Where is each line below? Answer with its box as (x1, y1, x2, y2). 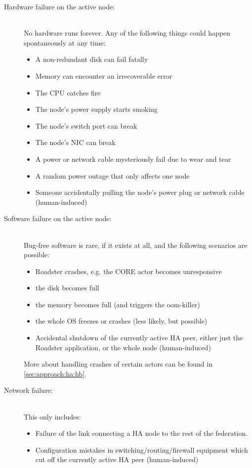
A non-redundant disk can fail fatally (35, 54, 148, 64)
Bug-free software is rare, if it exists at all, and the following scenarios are (24, 239, 248, 250)
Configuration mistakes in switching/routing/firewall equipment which (35, 444, 248, 455)
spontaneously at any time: (24, 37, 106, 47)
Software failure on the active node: (4, 213, 112, 224)
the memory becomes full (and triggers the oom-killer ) (35, 299, 200, 309)
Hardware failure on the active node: (4, 1, 115, 11)
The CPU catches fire (35, 87, 101, 97)
